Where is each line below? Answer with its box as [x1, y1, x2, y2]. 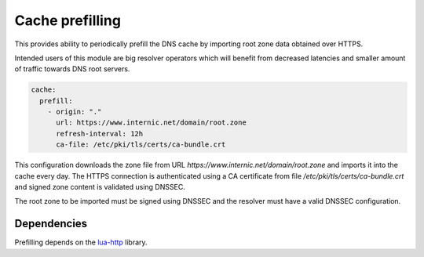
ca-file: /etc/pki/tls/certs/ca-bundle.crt [56, 140, 226, 149]
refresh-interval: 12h [56, 129, 144, 138]
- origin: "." [47, 107, 102, 117]
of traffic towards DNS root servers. [14, 64, 130, 74]
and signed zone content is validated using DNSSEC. [14, 183, 186, 192]
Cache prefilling [14, 12, 122, 29]
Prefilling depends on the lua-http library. [14, 237, 148, 247]
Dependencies [14, 217, 88, 230]
